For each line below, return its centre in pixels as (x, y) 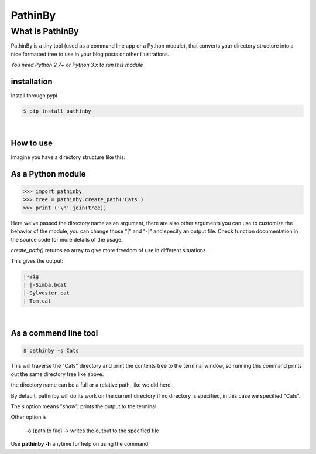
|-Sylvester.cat (47, 293)
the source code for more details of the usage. (67, 239)
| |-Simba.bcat (45, 285)
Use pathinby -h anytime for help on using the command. (80, 444)
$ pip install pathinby (57, 111)
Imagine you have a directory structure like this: (68, 157)
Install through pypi (34, 96)
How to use (32, 143)
